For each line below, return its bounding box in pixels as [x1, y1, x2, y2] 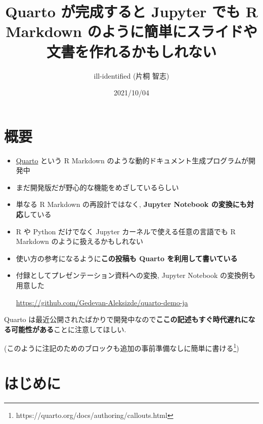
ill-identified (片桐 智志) [94, 70, 169, 81]
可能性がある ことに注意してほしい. [11, 324, 126, 334]
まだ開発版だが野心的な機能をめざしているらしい [16, 182, 179, 192]
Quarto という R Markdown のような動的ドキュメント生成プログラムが [16, 155, 248, 165]
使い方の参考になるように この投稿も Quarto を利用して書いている [16, 253, 238, 263]
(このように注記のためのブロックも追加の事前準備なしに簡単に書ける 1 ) [4, 341, 239, 353]
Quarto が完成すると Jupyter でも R [5, 1, 258, 22]
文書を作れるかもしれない [46, 41, 216, 61]
